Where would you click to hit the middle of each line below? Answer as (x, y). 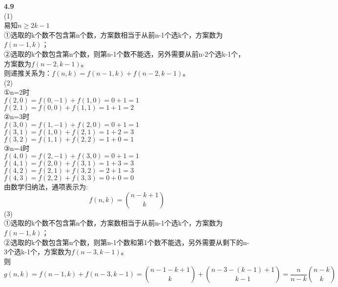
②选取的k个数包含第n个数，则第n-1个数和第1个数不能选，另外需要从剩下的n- (127, 242)
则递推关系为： (28, 73)
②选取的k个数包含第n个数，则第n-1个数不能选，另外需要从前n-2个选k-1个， (125, 53)
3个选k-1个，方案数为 (38, 252)
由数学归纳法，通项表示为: (46, 187)
